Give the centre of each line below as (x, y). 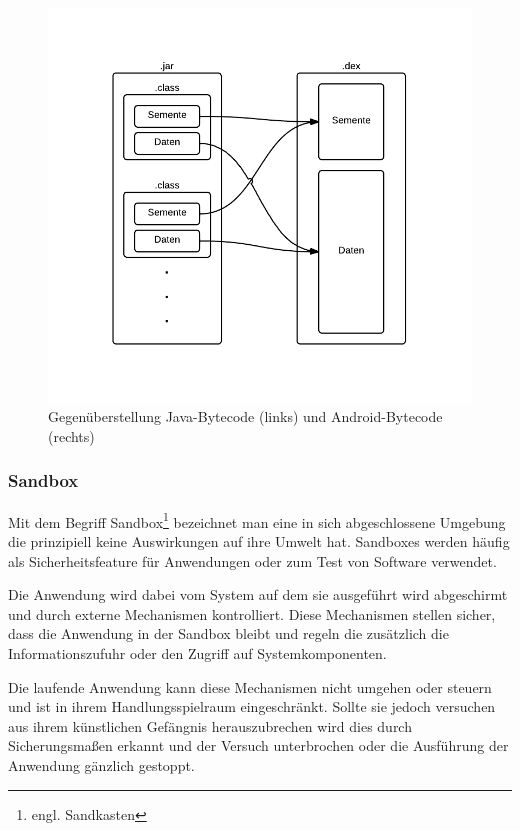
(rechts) (71, 435)
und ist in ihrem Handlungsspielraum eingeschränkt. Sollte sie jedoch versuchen (252, 706)
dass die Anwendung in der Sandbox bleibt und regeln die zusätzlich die (228, 633)
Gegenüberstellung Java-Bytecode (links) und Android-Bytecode (245, 416)
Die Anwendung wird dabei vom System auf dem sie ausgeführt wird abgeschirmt (258, 594)
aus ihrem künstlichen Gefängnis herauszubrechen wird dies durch (210, 725)
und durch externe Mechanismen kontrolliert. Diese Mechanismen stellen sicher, (252, 613)
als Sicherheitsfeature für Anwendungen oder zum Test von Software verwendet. (252, 560)
